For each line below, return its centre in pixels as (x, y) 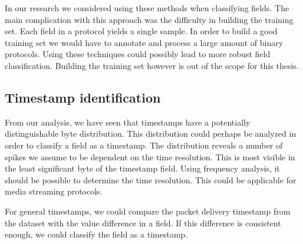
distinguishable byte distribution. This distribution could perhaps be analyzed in (151, 133)
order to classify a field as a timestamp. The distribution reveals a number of (144, 145)
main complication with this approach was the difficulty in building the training (149, 19)
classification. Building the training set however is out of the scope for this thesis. (152, 65)
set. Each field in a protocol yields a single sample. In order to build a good (141, 31)
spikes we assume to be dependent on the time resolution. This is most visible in (150, 156)
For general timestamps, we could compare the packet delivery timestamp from (148, 211)
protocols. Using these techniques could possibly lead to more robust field (138, 54)
